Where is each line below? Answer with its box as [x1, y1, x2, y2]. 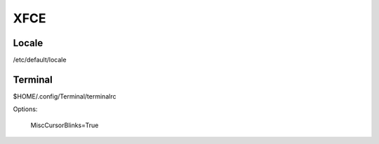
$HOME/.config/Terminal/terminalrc [13, 92, 117, 101]
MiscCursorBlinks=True [30, 121, 99, 129]
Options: [13, 105, 38, 113]
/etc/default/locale [13, 56, 67, 64]
